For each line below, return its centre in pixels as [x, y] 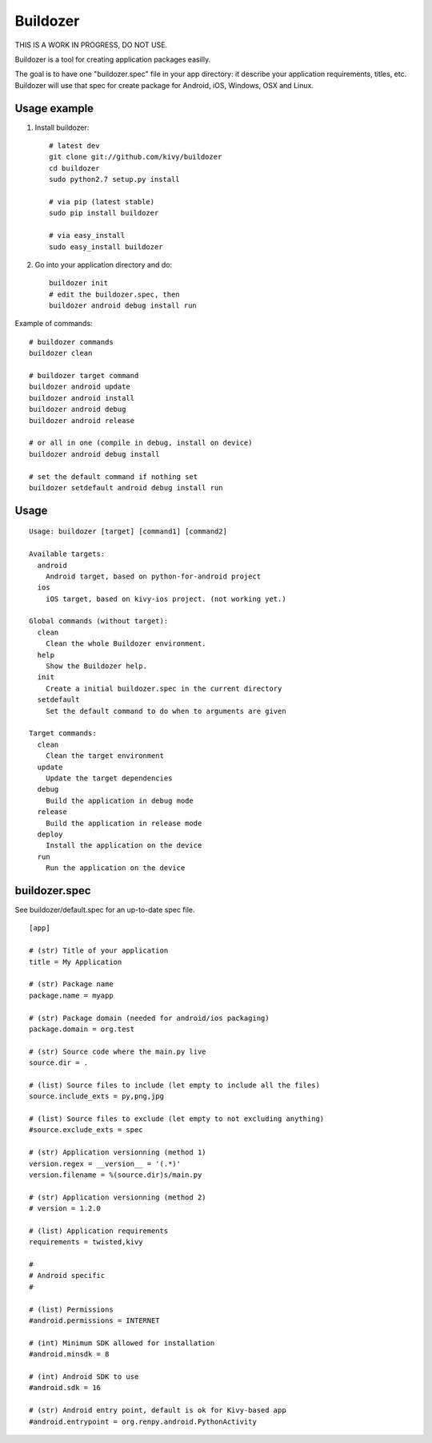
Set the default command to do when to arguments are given [166, 711]
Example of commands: [54, 324]
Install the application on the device [124, 846]
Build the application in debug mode [119, 800]
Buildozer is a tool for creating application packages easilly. [113, 59]
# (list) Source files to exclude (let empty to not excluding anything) [177, 1119]
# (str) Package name [71, 984]
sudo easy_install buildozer [106, 247]
